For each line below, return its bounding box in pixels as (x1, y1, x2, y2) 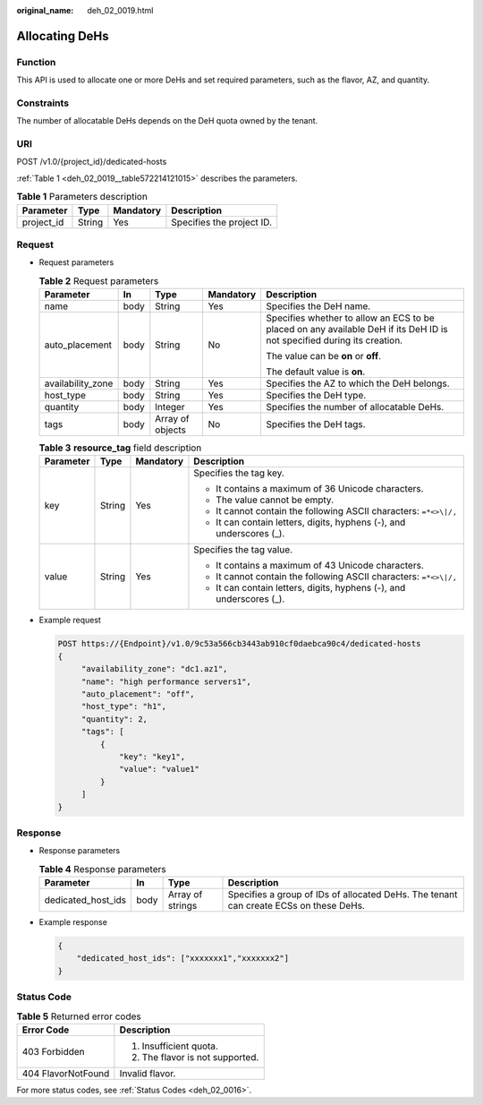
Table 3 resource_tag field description (38, 441, 202, 454)
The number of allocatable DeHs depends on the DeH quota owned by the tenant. (16, 116, 318, 126)
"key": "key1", (119, 751, 186, 761)
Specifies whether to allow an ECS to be (266, 312, 436, 324)
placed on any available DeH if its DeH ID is (266, 323, 448, 336)
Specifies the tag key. (193, 467, 285, 479)
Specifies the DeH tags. (266, 418, 366, 431)
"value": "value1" (119, 764, 200, 775)
